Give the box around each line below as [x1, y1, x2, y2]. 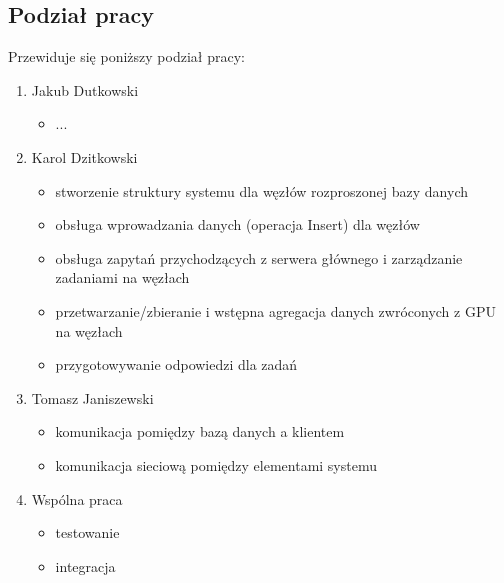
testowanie [55, 522, 120, 543]
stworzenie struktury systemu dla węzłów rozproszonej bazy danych [55, 180, 469, 201]
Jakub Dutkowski [31, 79, 139, 100]
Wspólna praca [31, 488, 123, 509]
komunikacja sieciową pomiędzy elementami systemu [55, 454, 377, 475]
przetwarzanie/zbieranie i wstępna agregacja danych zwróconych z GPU [55, 300, 496, 321]
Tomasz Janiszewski [31, 387, 154, 408]
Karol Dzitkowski [31, 146, 138, 167]
